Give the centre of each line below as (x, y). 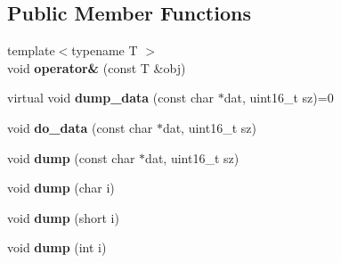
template (31, 50)
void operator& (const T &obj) (97, 67)
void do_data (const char (80, 127)
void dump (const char (71, 157)
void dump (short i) (63, 217)
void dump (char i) (61, 188)
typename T (105, 50)
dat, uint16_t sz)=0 (279, 98)
